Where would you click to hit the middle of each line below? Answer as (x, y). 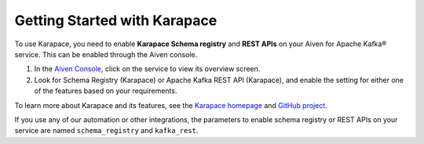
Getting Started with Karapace (116, 20)
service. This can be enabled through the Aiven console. (106, 54)
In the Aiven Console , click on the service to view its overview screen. (147, 69)
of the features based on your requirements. (106, 91)
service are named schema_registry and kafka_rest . (106, 131)
